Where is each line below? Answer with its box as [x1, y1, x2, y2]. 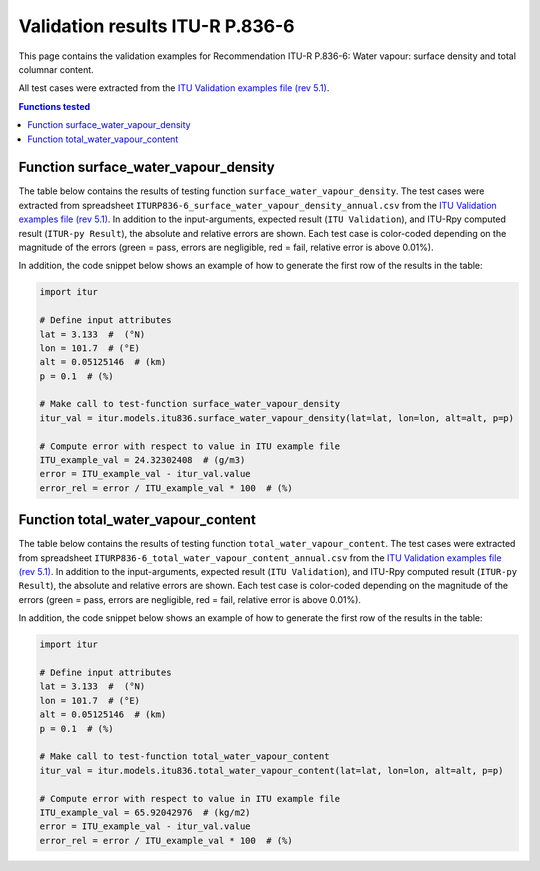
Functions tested [18, 100, 91, 112]
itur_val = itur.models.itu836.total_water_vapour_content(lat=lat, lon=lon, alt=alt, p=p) [39, 765, 504, 776]
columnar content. [18, 63, 94, 75]
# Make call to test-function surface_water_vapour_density [39, 398, 341, 410]
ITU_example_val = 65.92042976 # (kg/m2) [39, 806, 251, 818]
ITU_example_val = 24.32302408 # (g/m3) [39, 455, 246, 466]
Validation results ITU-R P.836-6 [18, 15, 295, 37]
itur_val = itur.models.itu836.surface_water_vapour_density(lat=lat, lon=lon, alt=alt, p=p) [39, 412, 515, 424]
